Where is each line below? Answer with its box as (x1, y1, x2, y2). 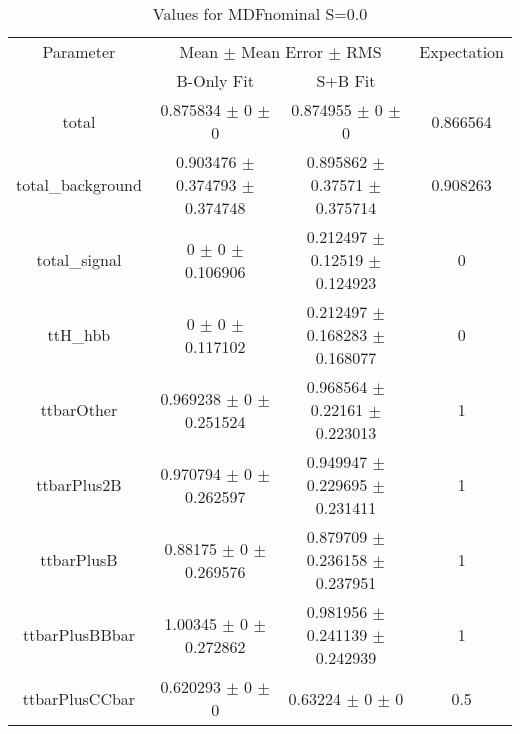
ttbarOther (40, 398, 118, 421)
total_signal (36, 248, 122, 271)
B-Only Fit (176, 69, 254, 92)
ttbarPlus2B (36, 473, 122, 496)
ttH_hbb (47, 323, 111, 346)
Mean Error (241, 40, 324, 63)
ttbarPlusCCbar (22, 686, 136, 710)
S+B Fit (316, 69, 376, 92)
